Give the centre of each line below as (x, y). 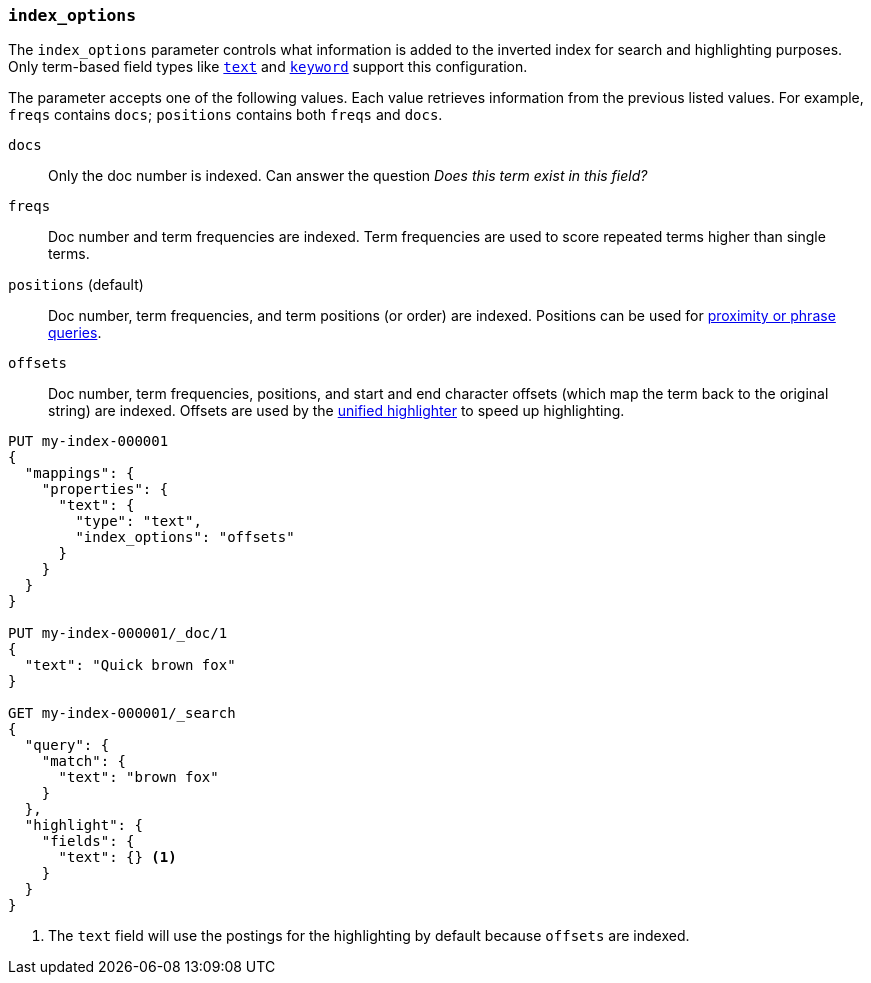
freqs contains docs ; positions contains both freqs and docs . (225, 115)
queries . (75, 333)
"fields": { (88, 841)
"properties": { (105, 489)
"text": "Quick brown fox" (130, 665)
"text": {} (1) (117, 857)
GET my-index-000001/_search (122, 713)
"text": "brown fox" (138, 777)
